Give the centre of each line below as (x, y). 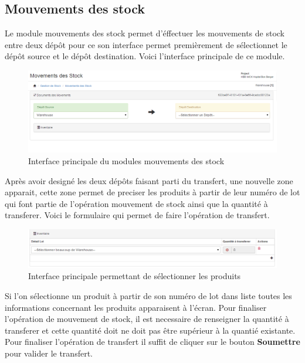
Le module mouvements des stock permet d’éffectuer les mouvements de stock (145, 33)
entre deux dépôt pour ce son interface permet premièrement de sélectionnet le (146, 44)
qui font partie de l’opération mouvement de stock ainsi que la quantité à (136, 203)
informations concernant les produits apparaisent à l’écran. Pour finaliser (136, 307)
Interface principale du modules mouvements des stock (126, 160)
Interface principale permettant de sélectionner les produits (135, 276)
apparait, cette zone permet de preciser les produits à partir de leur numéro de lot (152, 192)
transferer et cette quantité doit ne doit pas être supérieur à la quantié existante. (150, 330)
